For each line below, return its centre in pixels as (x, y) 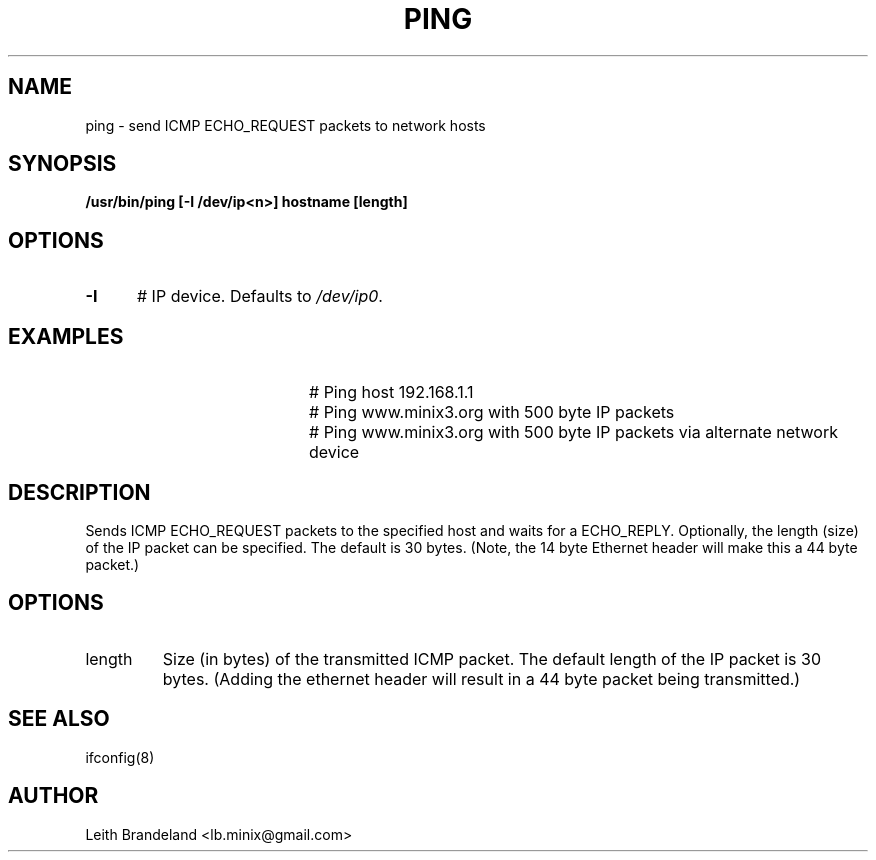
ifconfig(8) (120, 757)
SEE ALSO (59, 719)
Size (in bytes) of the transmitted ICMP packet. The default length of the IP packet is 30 (492, 658)
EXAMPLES (66, 336)
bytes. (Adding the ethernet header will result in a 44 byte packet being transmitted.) (481, 678)
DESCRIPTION (79, 492)
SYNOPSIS (62, 164)
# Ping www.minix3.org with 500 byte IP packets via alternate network (573, 432)
